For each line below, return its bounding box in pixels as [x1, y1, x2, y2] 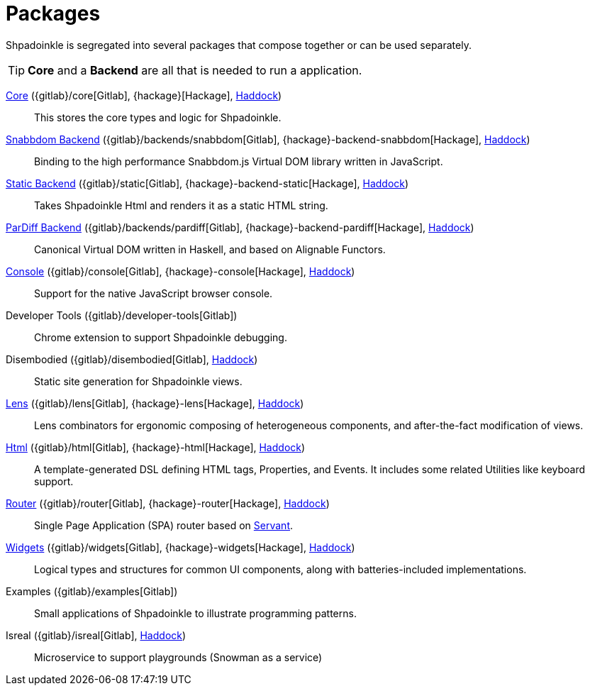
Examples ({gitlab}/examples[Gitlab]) [6, 585, 178, 597]
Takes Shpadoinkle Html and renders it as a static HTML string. [34, 199, 328, 211]
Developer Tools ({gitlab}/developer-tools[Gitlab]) [6, 309, 238, 321]
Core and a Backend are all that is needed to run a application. [28, 62, 362, 77]
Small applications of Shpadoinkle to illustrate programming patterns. [34, 607, 357, 619]
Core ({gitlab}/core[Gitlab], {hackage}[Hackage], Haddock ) [6, 89, 282, 101]
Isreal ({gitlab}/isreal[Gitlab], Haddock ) [6, 629, 187, 641]
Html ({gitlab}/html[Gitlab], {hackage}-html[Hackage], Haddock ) [6, 441, 306, 453]
